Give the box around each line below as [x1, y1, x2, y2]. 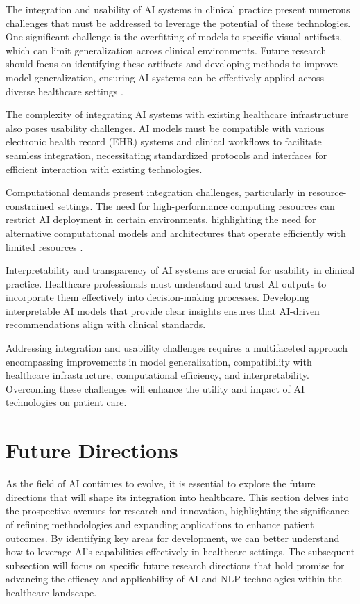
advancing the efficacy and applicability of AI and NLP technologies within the [6, 571, 342, 586]
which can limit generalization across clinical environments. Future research [6, 42, 327, 57]
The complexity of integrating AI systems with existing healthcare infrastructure [6, 107, 349, 122]
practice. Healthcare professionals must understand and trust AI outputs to [6, 276, 327, 291]
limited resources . [6, 239, 83, 254]
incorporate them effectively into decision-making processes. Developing [6, 290, 310, 304]
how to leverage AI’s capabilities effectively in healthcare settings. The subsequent [6, 544, 355, 559]
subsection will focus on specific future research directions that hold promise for [6, 557, 345, 572]
